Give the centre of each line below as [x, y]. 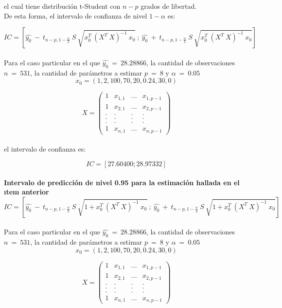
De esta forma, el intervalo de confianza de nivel [76, 15]
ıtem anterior [26, 192]
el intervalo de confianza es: [45, 149]
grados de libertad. [169, 6]
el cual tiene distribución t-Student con [62, 6]
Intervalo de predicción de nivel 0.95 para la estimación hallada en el [122, 182]
